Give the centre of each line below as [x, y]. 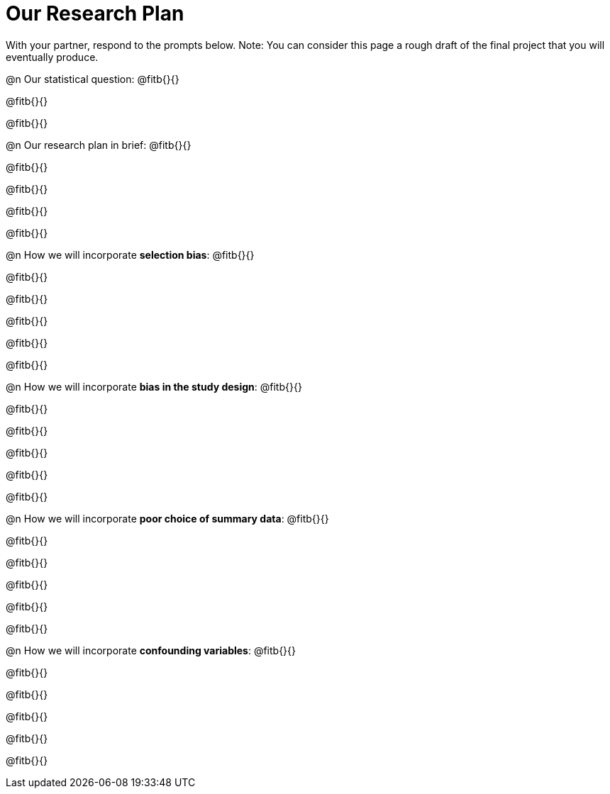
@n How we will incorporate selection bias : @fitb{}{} [130, 255]
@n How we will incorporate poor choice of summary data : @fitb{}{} [167, 518]
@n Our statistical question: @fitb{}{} [93, 79]
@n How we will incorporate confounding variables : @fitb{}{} [151, 650]
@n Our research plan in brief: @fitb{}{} [99, 145]
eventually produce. [52, 57]
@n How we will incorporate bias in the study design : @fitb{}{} [154, 386]
